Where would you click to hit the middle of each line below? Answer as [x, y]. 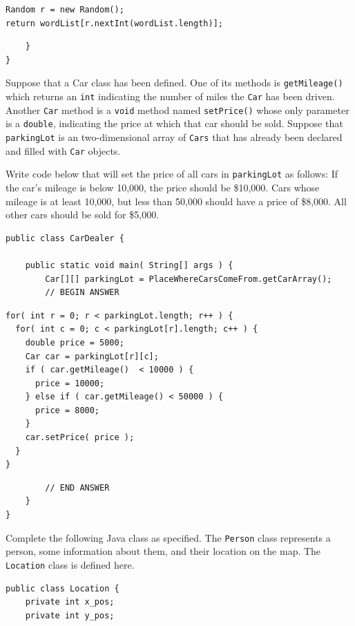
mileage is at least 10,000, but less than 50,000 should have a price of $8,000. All [176, 201]
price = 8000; [67, 410]
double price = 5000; [75, 342]
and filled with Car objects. [63, 150]
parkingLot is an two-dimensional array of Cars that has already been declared [174, 137]
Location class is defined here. [70, 564]
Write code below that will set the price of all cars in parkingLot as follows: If [172, 174]
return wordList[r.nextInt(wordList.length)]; [114, 23]
